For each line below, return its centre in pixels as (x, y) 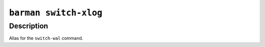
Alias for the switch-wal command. (46, 38)
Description (29, 26)
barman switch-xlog (56, 13)
